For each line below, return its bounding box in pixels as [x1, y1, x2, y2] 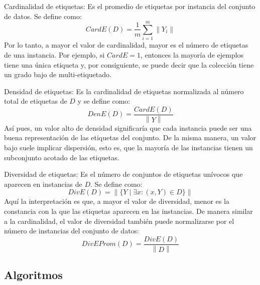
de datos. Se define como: [4, 11, 82, 21]
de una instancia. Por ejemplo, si [4, 49, 105, 60]
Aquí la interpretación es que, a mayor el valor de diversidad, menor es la [4, 196, 229, 206]
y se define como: [77, 96, 131, 106]
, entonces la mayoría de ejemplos [140, 49, 244, 60]
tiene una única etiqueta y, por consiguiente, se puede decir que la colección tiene [4, 59, 254, 70]
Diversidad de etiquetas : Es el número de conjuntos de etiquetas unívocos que [4, 169, 243, 179]
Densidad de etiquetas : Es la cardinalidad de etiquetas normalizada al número [4, 86, 244, 96]
